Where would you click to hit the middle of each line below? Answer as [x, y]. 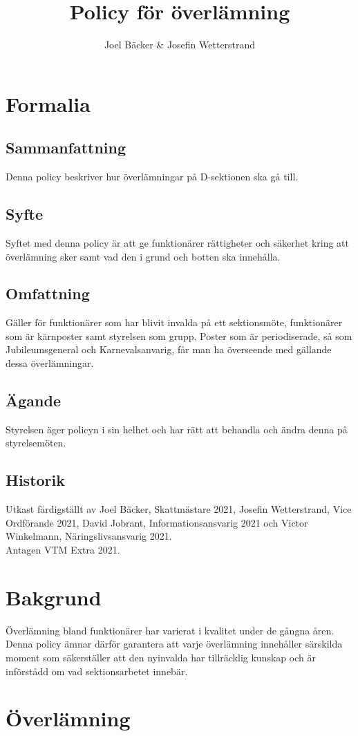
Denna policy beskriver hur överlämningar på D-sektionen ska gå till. [152, 177]
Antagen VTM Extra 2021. [63, 550]
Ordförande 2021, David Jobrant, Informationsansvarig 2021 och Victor [157, 522]
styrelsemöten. [36, 443]
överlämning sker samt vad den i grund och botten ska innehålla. [143, 256]
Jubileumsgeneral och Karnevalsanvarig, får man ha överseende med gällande [169, 349]
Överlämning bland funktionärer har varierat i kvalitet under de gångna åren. [170, 630]
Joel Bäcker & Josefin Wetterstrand [180, 45]
